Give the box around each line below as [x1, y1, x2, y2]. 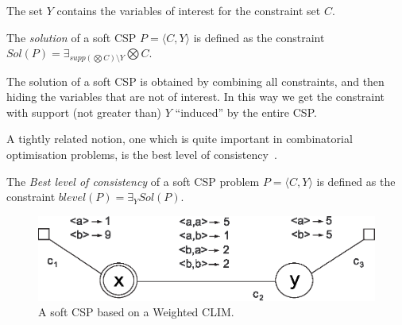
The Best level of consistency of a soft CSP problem [6, 172, 260, 189]
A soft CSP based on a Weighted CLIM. [38, 304, 234, 320]
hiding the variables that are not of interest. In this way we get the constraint [6, 88, 385, 105]
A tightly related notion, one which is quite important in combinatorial [6, 130, 353, 147]
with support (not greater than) [6, 103, 162, 120]
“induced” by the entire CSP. [175, 103, 317, 120]
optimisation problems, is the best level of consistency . [6, 146, 277, 163]
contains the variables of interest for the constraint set [56, 2, 321, 18]
